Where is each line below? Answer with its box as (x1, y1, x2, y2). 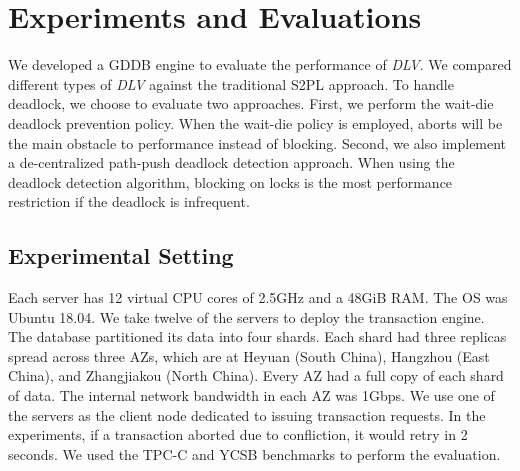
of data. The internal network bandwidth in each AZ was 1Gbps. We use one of (8, 385, 495, 406)
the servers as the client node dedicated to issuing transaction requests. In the (8, 404, 486, 425)
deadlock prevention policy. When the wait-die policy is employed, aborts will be (8, 112, 503, 133)
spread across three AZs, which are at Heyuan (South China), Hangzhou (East (8, 345, 490, 366)
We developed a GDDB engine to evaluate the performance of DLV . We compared (8, 54, 512, 75)
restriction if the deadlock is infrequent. (8, 191, 250, 212)
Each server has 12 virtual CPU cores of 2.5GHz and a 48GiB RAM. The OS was (8, 287, 508, 308)
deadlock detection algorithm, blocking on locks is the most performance (8, 171, 453, 192)
